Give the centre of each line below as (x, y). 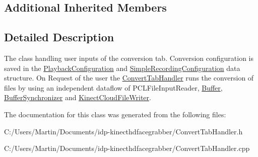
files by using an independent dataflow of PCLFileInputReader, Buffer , (113, 87)
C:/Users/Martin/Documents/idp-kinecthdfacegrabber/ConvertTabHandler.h (123, 131)
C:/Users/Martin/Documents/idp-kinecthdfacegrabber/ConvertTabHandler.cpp (127, 148)
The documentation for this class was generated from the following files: (115, 114)
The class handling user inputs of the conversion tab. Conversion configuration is (129, 58)
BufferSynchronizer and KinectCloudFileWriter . (78, 97)
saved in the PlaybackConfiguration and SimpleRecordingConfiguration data (122, 68)
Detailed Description (59, 37)
